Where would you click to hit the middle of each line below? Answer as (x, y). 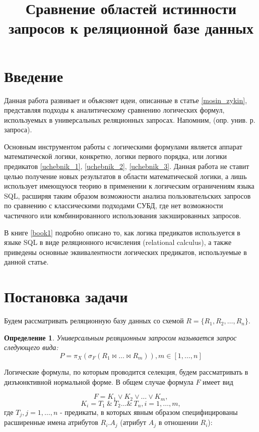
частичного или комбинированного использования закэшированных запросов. (123, 215)
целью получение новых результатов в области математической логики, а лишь (125, 176)
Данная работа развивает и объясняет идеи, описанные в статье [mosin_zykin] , (126, 100)
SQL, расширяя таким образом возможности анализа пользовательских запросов (127, 195)
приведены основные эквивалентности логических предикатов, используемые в (125, 252)
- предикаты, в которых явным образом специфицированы (149, 412)
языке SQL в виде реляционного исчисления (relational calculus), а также (118, 242)
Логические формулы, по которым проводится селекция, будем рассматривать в (126, 371)
